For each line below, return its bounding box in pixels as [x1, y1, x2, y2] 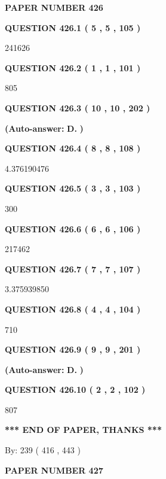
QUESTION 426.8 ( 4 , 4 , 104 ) [5, 302, 141, 315]
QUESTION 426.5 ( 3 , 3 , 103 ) [5, 182, 141, 195]
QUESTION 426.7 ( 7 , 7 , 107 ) [5, 262, 141, 275]
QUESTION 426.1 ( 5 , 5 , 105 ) [5, 21, 141, 34]
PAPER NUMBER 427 [5, 463, 103, 476]
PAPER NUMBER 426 [5, 1, 103, 13]
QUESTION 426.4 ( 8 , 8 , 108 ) [5, 142, 141, 154]
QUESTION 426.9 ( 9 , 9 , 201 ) [5, 343, 141, 356]
